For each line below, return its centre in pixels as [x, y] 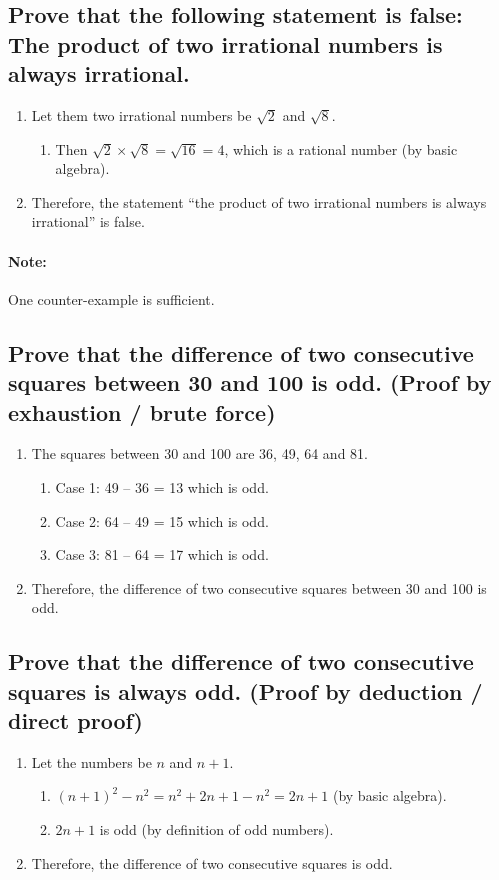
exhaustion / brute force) [142, 411]
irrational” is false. [88, 221]
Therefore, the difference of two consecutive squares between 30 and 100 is [259, 587]
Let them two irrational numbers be [141, 114]
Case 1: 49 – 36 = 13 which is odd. [162, 486]
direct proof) [75, 720]
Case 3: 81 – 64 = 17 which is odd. [162, 554]
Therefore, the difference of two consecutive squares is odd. [212, 862]
